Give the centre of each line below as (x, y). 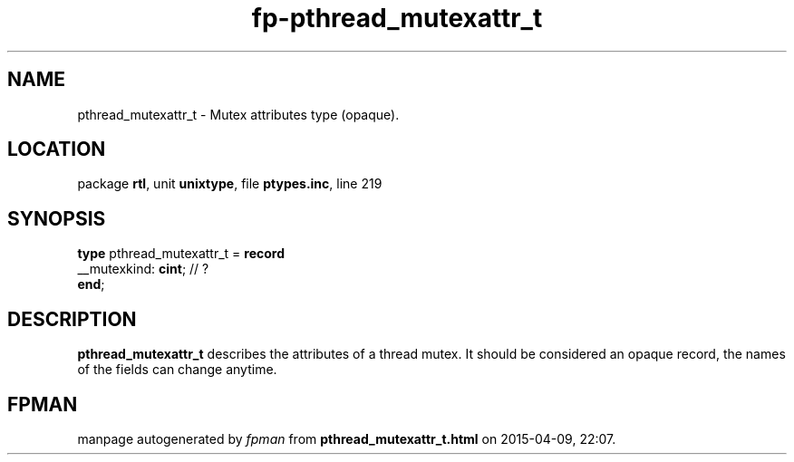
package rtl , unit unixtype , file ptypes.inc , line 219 (230, 184)
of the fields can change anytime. (177, 370)
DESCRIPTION (72, 319)
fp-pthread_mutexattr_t (397, 18)
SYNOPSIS (57, 218)
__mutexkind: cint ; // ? (143, 269)
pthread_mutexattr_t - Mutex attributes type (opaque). (238, 114)
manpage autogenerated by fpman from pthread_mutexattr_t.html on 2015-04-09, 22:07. (347, 438)
